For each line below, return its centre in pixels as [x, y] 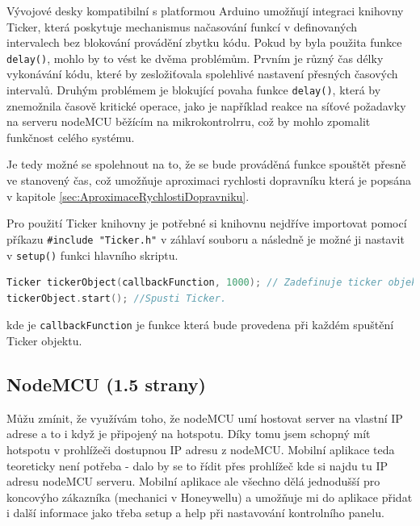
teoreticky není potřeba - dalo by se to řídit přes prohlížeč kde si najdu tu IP [197, 465]
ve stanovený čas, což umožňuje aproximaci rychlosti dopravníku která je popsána [209, 180]
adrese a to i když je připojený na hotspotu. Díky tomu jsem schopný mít [189, 434]
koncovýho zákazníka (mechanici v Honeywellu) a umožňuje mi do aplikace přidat [210, 497]
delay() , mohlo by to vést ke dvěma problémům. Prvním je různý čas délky [195, 58]
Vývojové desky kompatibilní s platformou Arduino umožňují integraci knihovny [205, 10]
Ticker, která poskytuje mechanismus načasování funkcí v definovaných [182, 26]
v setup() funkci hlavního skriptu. [92, 255]
